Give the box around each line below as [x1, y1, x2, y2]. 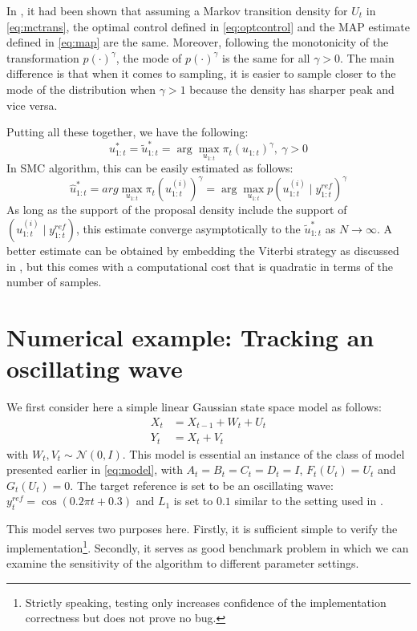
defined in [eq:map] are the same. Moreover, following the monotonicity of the [6, 34, 389, 51]
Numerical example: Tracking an [6, 320, 374, 353]
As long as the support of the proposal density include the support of [6, 201, 347, 218]
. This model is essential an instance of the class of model [122, 445, 405, 462]
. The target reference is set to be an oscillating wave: [70, 476, 334, 493]
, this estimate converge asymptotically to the [75, 220, 301, 237]
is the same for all [222, 49, 310, 66]
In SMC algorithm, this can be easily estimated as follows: [6, 160, 294, 176]
